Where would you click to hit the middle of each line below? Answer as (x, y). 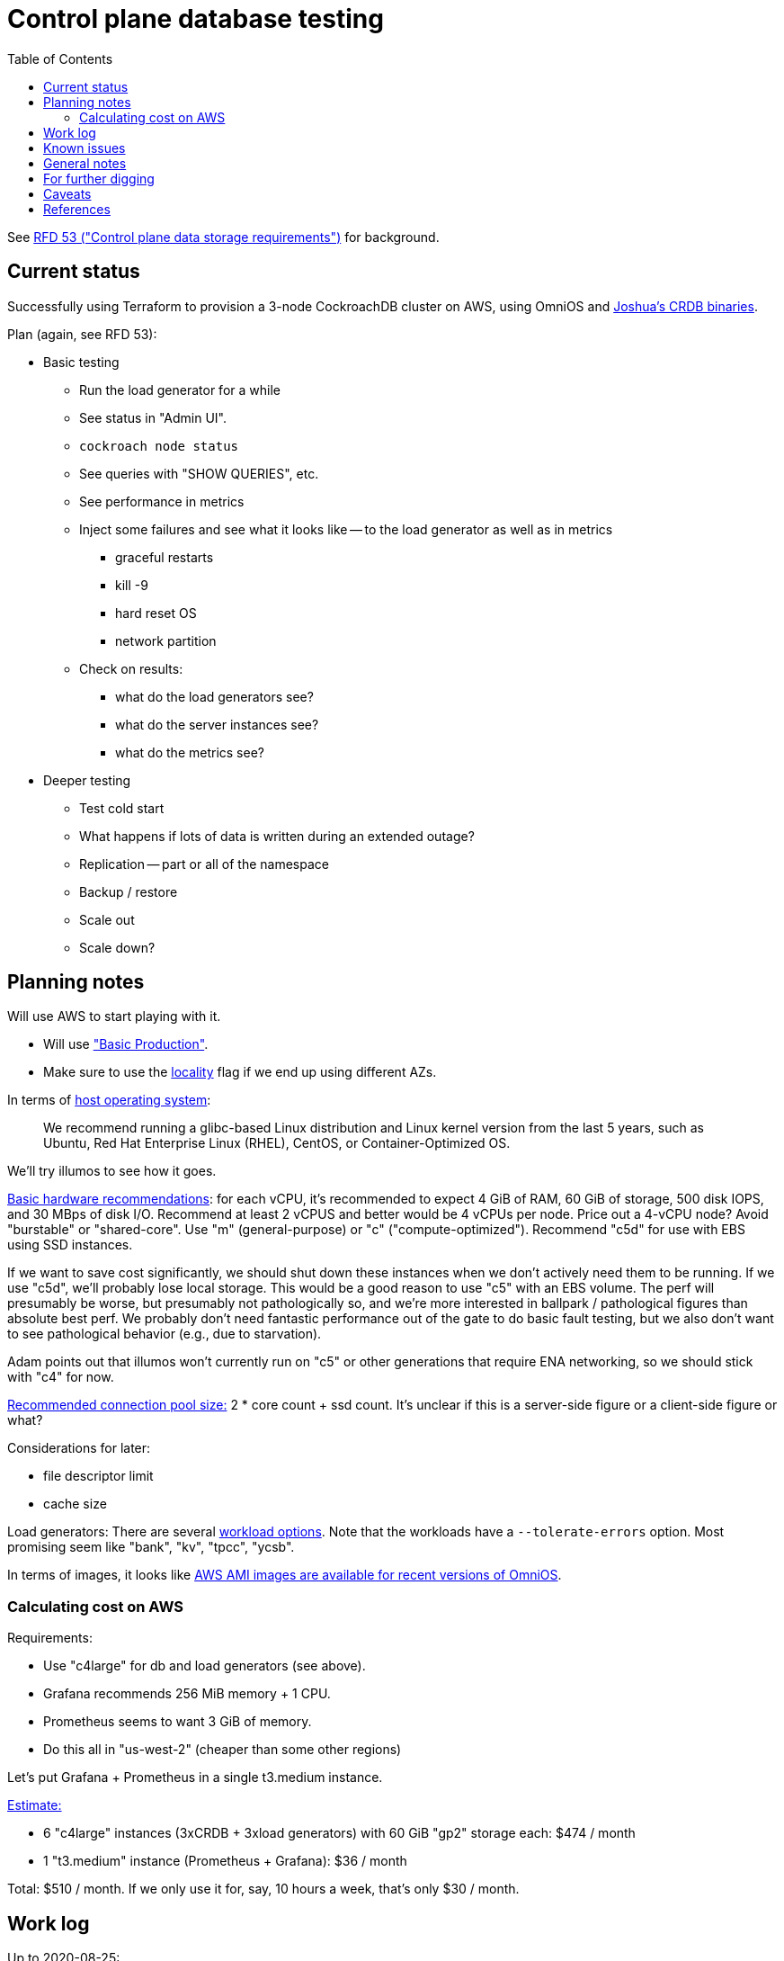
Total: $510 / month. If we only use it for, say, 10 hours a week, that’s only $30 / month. (263, 1889)
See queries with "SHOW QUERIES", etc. (199, 473)
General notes (85, 163)
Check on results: (131, 668)
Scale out (107, 919)
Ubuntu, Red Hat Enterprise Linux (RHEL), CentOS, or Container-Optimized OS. (277, 1143)
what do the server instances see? (217, 724)
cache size (75, 1504)
